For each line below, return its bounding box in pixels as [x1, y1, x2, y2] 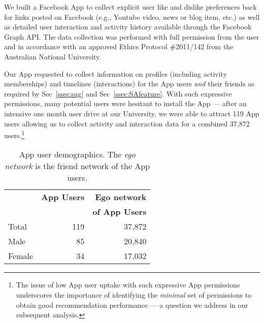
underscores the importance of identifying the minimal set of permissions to [16, 289, 252, 300]
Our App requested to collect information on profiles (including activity [4, 68, 227, 79]
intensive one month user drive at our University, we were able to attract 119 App [4, 108, 259, 118]
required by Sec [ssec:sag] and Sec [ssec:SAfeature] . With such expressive [4, 88, 232, 99]
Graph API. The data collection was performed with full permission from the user [4, 31, 259, 42]
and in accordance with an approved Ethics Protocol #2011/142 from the [4, 41, 234, 52]
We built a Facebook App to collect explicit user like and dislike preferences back [4, 2, 257, 12]
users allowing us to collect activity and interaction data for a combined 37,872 [4, 118, 250, 128]
